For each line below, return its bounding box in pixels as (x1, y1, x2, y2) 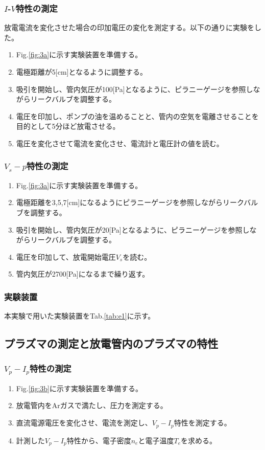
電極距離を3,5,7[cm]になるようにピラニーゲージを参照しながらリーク (16, 197, 244, 208)
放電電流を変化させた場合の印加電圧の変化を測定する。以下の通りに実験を (4, 22, 254, 33)
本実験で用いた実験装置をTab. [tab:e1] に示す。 (4, 310, 155, 321)
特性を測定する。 (174, 417, 231, 428)
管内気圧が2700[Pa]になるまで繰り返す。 (16, 268, 150, 279)
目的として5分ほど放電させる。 (16, 121, 120, 131)
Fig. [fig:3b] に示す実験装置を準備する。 (16, 382, 142, 393)
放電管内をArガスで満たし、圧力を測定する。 (16, 400, 167, 411)
